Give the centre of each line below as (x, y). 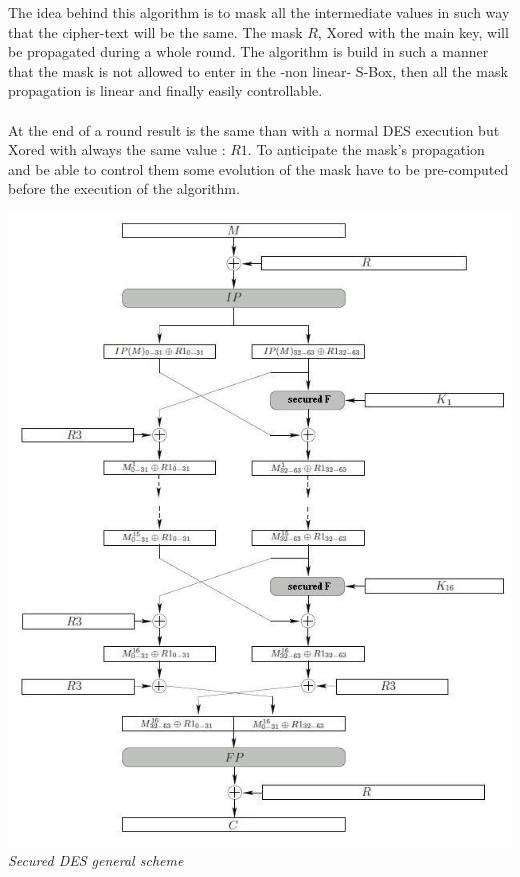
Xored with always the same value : (117, 149)
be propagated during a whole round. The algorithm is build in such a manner (248, 51)
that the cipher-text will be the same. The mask (155, 31)
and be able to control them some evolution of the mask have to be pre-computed (258, 168)
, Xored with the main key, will (413, 31)
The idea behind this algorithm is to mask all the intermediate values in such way (259, 12)
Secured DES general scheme (96, 859)
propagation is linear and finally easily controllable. (165, 90)
